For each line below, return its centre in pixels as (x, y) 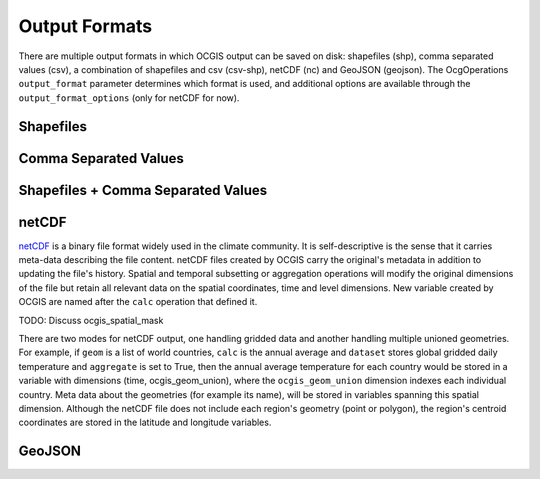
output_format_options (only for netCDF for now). (129, 97)
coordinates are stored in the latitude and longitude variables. (145, 422)
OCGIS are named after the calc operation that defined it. (138, 302)
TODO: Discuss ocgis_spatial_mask (91, 320)
